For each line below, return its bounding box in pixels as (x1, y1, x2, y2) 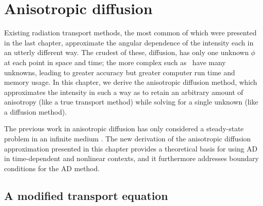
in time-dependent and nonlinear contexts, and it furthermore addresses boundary (4, 153, 259, 164)
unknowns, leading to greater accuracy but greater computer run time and (4, 67, 235, 77)
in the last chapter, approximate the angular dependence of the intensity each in (4, 37, 254, 47)
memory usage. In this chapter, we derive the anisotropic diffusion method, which (4, 77, 257, 87)
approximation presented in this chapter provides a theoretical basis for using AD (4, 143, 257, 153)
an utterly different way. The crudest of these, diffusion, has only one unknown (4, 47, 249, 58)
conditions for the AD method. (4, 163, 100, 173)
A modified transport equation (4, 187, 168, 203)
